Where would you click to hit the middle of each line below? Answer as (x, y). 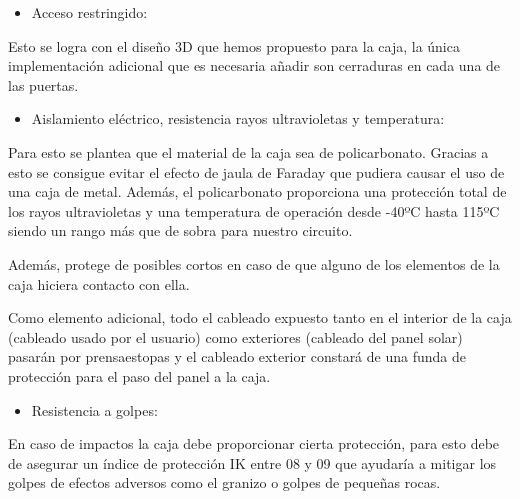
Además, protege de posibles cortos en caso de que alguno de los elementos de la (254, 263)
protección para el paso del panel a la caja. (139, 375)
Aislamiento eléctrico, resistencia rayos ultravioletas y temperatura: (238, 118)
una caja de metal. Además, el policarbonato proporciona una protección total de (257, 191)
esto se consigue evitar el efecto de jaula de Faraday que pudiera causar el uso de (256, 171)
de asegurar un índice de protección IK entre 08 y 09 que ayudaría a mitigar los (252, 462)
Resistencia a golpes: (94, 409)
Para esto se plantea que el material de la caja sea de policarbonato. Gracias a (248, 151)
